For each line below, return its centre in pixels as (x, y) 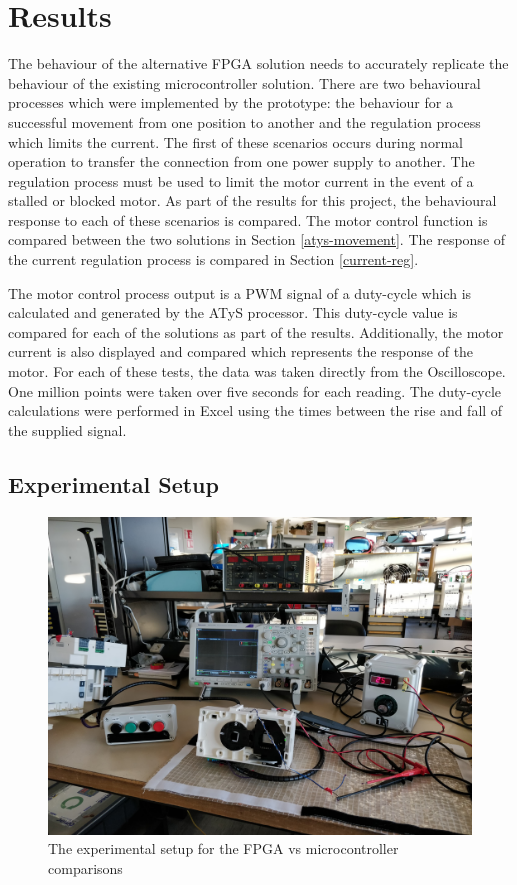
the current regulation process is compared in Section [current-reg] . (213, 259)
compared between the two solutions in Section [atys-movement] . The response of (257, 239)
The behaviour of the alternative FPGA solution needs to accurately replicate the (258, 63)
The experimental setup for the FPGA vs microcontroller (223, 848)
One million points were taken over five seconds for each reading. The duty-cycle (255, 390)
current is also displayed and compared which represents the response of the (241, 351)
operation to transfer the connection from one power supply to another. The (241, 161)
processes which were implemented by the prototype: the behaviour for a (230, 102)
